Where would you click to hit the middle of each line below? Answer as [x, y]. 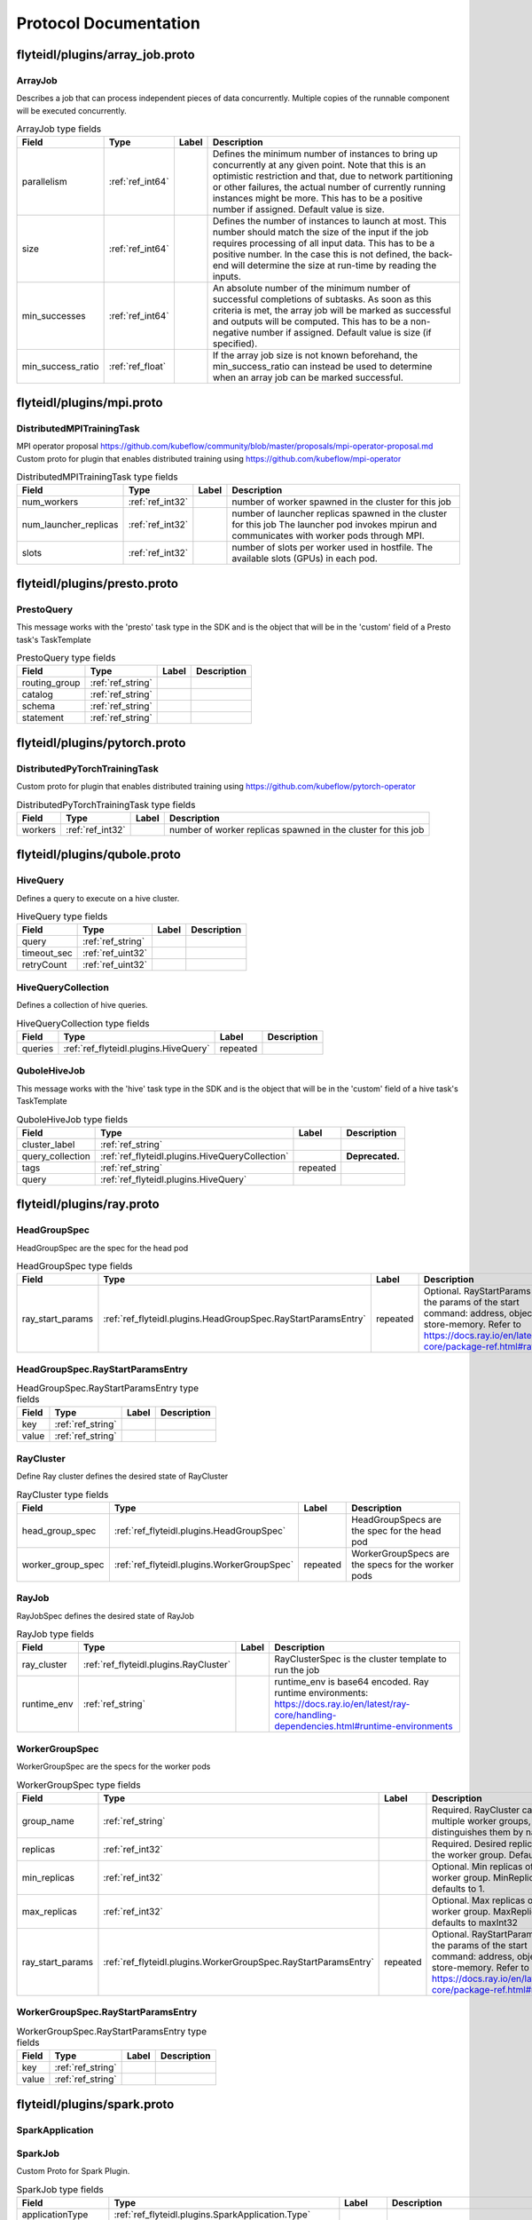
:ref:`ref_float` [137, 367]
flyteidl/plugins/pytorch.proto [101, 743]
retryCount [44, 965]
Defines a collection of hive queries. [82, 1005]
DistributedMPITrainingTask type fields [97, 477]
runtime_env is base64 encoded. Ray [352, 1682]
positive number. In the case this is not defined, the [320, 255]
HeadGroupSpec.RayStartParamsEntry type [108, 1388]
